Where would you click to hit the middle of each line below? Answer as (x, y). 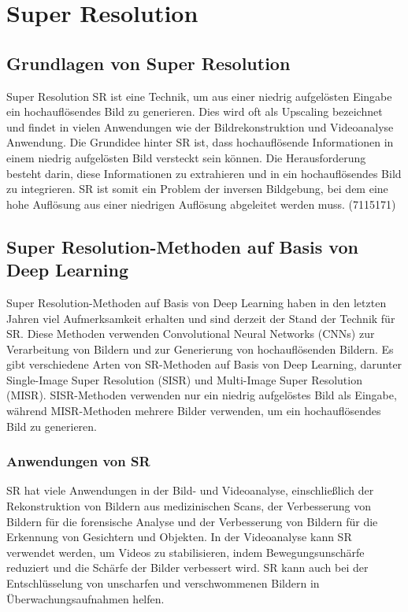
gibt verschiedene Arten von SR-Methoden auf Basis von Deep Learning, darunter (204, 364)
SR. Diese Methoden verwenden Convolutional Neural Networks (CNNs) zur (191, 334)
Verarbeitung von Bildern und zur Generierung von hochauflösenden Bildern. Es (200, 349)
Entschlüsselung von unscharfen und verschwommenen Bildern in (163, 583)
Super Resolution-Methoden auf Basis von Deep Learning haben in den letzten (197, 302)
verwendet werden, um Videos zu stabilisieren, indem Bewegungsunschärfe (185, 552)
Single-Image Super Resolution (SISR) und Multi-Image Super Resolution (184, 379)
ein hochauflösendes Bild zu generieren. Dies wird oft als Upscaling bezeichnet (195, 111)
